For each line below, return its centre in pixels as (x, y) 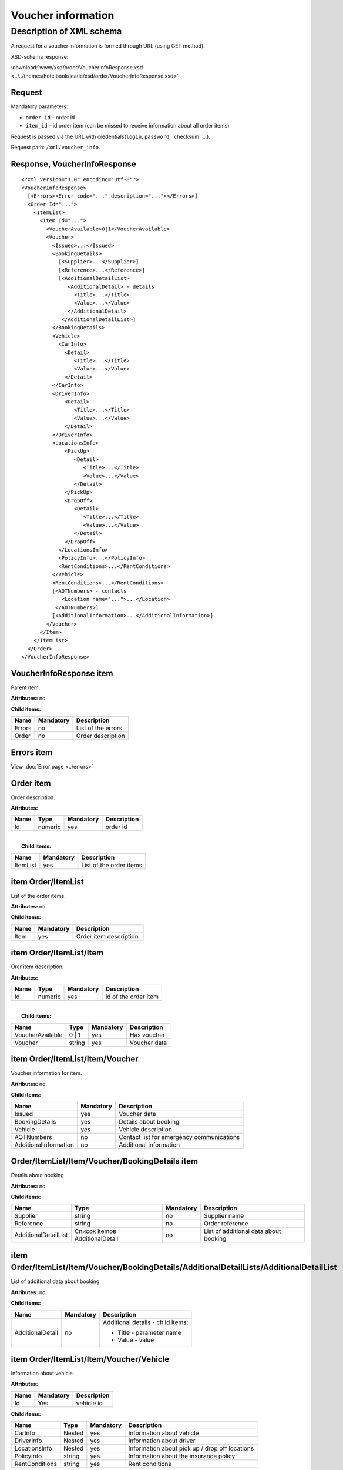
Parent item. (26, 687)
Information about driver (162, 1441)
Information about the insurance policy (182, 1456)
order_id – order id (50, 117)
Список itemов (95, 1231)
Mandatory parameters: (39, 106)
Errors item (32, 752)
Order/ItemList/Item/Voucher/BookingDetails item (105, 1161)
